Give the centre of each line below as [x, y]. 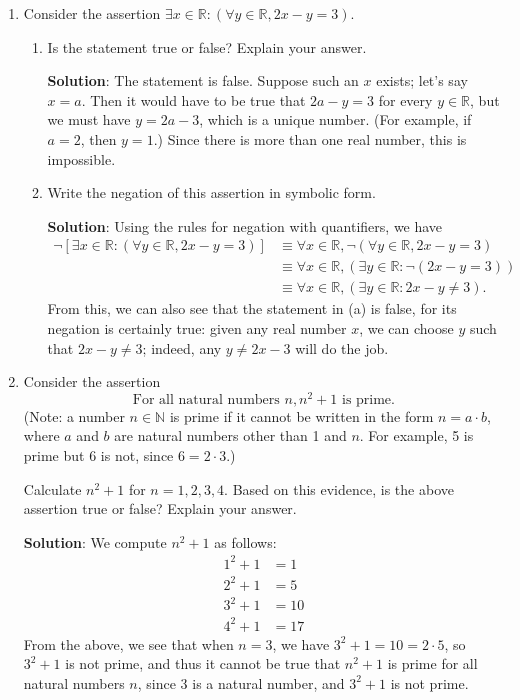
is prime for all [432, 663]
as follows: [245, 541]
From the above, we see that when [128, 643]
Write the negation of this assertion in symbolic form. [211, 192]
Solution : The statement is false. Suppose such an [203, 80]
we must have [89, 119]
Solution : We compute [95, 541]
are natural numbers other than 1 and [230, 435]
